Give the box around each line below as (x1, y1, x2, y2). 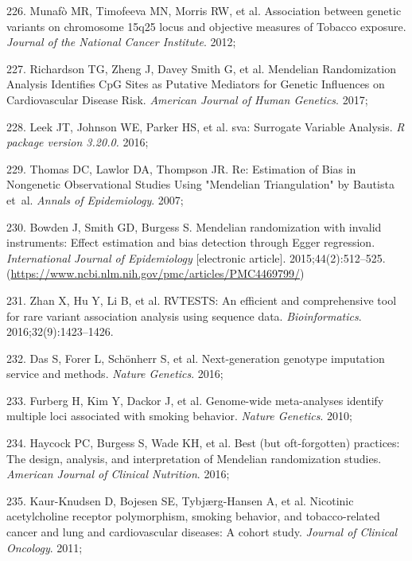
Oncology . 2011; (6, 539, 83, 555)
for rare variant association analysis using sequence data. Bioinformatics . (6, 307, 362, 324)
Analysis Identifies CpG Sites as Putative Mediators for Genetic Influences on (6, 76, 385, 92)
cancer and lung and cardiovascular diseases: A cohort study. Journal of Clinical (6, 524, 398, 540)
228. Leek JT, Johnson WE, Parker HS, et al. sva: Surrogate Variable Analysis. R (6, 118, 405, 134)
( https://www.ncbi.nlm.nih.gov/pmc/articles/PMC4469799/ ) (6, 265, 305, 282)
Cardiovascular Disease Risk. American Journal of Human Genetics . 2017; (6, 91, 368, 107)
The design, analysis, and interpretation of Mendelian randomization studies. (6, 450, 382, 466)
